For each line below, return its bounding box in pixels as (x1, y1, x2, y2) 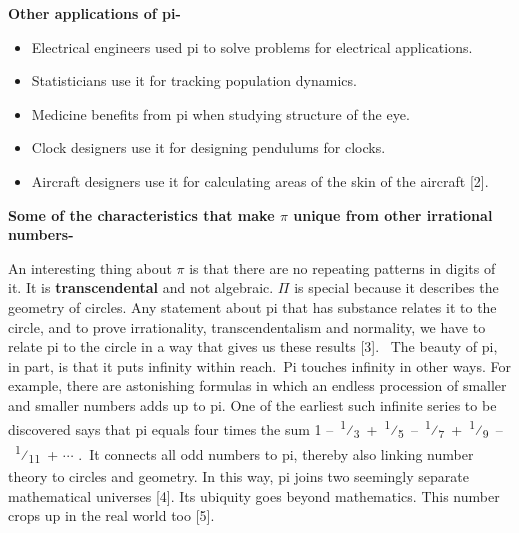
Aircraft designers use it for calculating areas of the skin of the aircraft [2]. (31, 170, 489, 191)
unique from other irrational (293, 204, 493, 225)
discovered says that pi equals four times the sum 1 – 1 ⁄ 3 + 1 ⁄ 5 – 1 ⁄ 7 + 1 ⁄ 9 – (8, 415, 503, 441)
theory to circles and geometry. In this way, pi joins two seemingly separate (8, 466, 469, 487)
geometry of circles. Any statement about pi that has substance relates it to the (8, 296, 497, 317)
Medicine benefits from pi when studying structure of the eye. (31, 103, 410, 124)
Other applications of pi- (8, 3, 181, 23)
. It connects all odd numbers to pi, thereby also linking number (78, 443, 474, 464)
